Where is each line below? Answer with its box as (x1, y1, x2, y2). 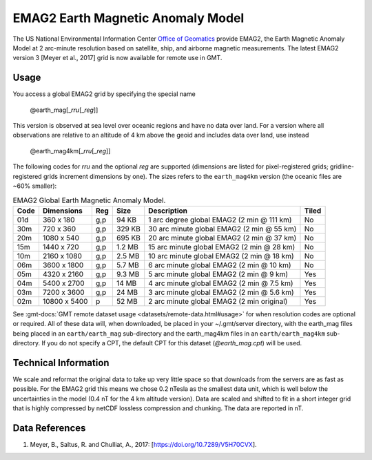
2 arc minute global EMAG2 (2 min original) (148, 296, 288, 306)
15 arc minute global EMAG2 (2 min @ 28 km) (148, 242, 296, 251)
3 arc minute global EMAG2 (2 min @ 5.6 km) (148, 287, 294, 297)
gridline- (329, 162, 355, 171)
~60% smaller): (12, 182, 57, 190)
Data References (12, 422, 86, 434)
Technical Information (12, 356, 110, 369)
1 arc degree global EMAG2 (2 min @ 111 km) (148, 215, 292, 224)
